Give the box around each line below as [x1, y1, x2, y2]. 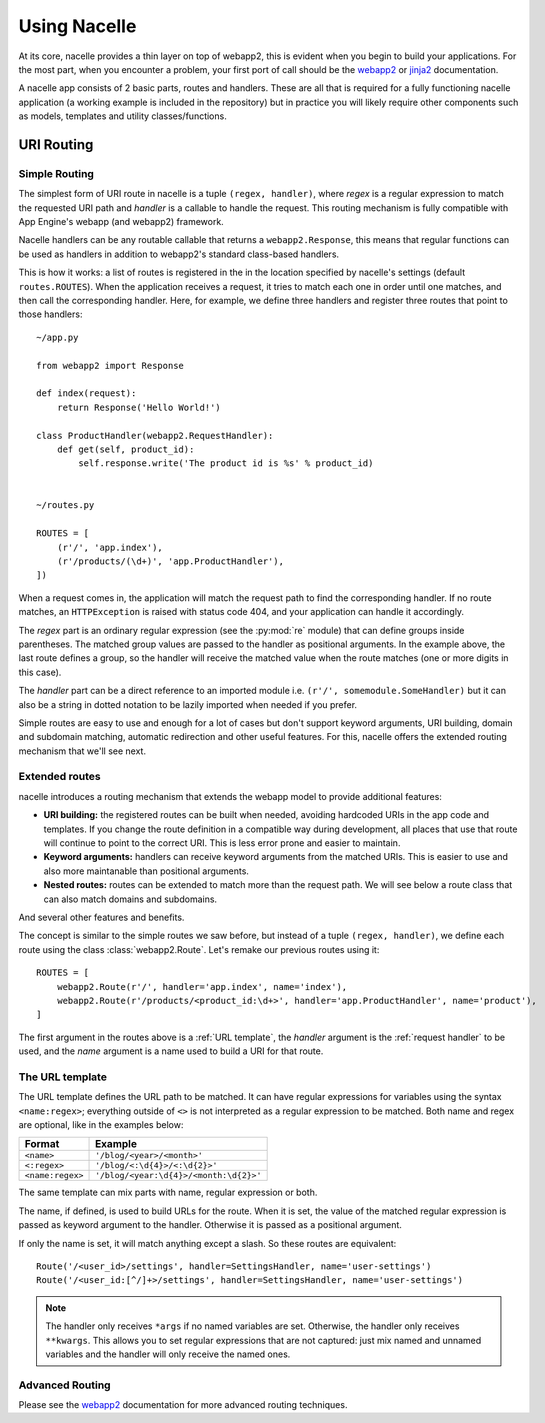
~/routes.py [36, 500, 95, 511]
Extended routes [18, 770, 101, 784]
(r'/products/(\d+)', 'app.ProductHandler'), [56, 556, 285, 567]
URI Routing [18, 136, 94, 153]
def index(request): [36, 388, 137, 399]
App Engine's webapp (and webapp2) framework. [18, 216, 224, 228]
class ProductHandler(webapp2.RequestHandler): [36, 430, 274, 441]
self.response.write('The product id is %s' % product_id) [78, 458, 374, 469]
